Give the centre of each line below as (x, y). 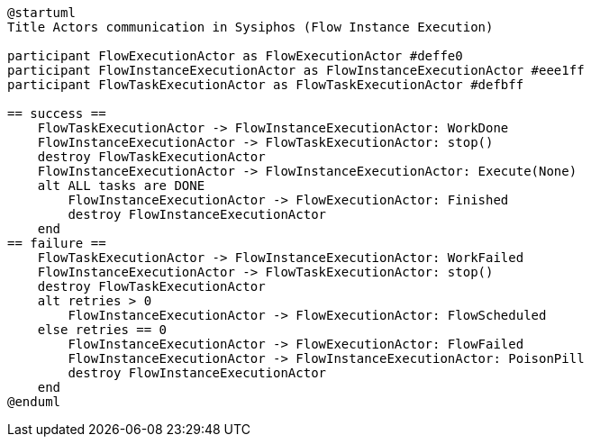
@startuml (41, 13)
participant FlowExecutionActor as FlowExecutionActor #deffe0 (235, 56)
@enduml (34, 402)
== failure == (57, 243)
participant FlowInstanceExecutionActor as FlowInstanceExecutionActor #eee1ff (296, 70)
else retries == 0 (102, 330)
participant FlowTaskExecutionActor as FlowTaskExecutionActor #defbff (266, 85)
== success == (57, 113)
